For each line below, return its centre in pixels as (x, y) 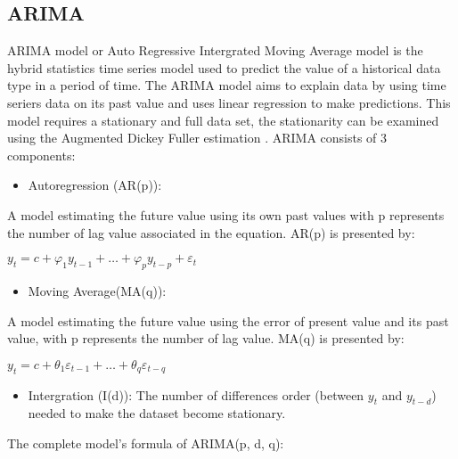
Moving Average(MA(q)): (97, 290)
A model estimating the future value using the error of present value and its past (228, 320)
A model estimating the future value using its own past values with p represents (226, 214)
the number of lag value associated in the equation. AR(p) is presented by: (211, 232)
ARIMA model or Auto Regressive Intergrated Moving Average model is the (215, 50)
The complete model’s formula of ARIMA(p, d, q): (146, 443)
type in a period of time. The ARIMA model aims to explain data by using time (227, 85)
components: (41, 155)
